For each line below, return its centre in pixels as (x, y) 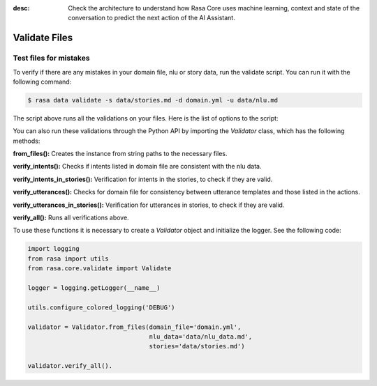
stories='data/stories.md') (197, 346)
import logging (53, 249)
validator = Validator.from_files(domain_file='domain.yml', (134, 327)
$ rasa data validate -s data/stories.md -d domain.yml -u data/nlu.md (153, 100)
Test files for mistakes (51, 58)
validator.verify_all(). (70, 366)
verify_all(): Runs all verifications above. (71, 218)
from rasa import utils (68, 258)
